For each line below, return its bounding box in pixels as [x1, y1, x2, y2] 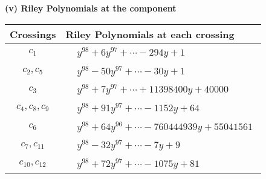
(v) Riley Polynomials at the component [5, 2, 177, 14]
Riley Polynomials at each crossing [65, 27, 235, 41]
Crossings [10, 27, 56, 41]
